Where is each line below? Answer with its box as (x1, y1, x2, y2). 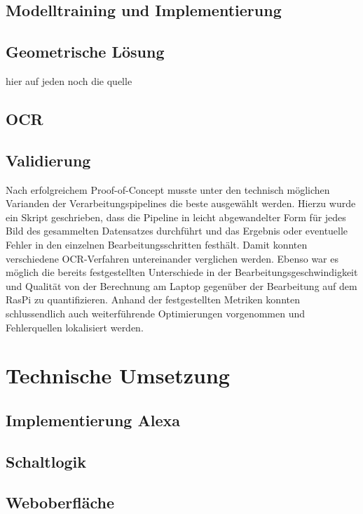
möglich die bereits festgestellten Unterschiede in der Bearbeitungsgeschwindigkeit (6, 265, 358, 279)
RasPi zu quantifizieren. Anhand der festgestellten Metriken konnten (6, 292, 300, 307)
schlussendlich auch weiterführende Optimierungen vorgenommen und (6, 305, 306, 320)
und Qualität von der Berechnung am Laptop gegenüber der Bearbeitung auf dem (6, 278, 357, 293)
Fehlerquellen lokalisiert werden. (6, 319, 144, 334)
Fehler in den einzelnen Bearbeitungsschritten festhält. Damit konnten (6, 237, 308, 251)
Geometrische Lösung (6, 41, 165, 62)
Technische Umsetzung (6, 361, 230, 390)
